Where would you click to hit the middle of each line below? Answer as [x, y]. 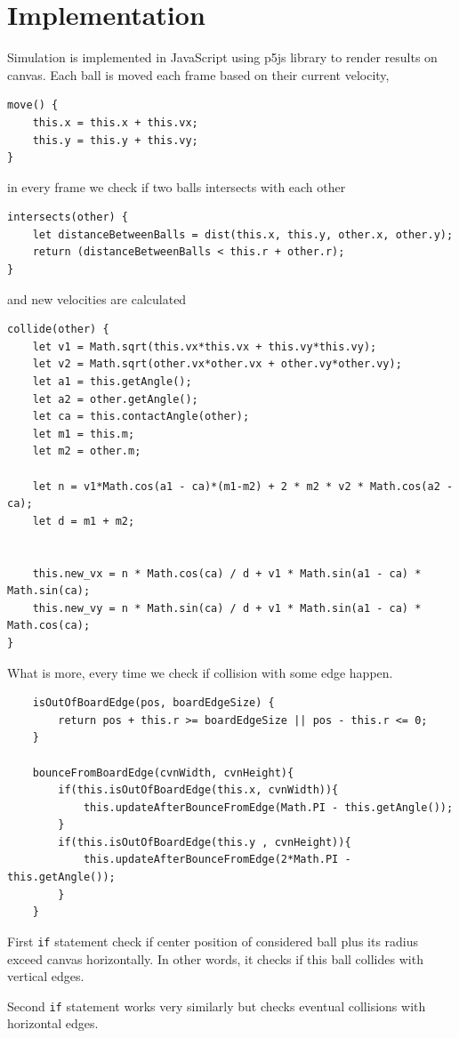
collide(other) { [58, 330]
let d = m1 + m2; [84, 521]
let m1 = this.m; [84, 434]
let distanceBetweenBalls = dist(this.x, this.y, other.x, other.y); [243, 234]
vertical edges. [46, 976]
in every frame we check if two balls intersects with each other [177, 186]
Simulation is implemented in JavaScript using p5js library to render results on [222, 57]
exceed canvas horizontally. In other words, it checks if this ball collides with [215, 958]
